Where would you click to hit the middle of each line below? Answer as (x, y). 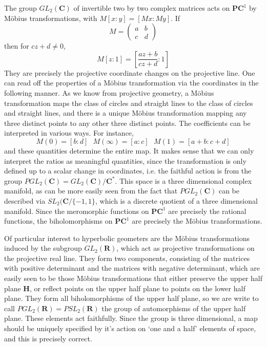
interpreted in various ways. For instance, (69, 133)
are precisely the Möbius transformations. (197, 221)
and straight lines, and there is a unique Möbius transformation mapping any (126, 113)
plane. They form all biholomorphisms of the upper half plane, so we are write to (131, 298)
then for (17, 46)
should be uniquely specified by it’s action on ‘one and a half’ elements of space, (130, 328)
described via (25, 200)
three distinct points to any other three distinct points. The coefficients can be (127, 123)
